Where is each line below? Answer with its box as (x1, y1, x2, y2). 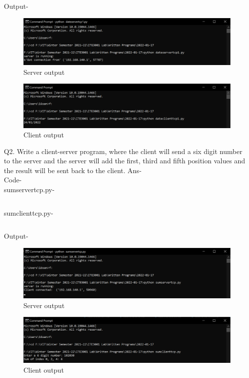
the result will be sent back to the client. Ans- (4, 165, 142, 175)
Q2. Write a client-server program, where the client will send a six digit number (4, 146, 243, 156)
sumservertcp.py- (4, 184, 55, 195)
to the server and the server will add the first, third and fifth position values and (4, 156, 246, 166)
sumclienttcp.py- (4, 207, 53, 218)
